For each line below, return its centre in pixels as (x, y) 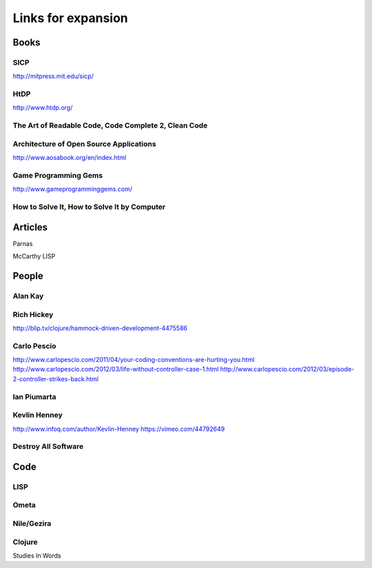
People (28, 276)
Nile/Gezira (32, 523)
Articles (30, 227)
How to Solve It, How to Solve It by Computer (89, 207)
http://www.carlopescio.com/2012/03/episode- (287, 369)
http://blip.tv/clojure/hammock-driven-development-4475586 (100, 328)
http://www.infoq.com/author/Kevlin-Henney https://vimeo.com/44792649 (119, 429)
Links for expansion (70, 18)
